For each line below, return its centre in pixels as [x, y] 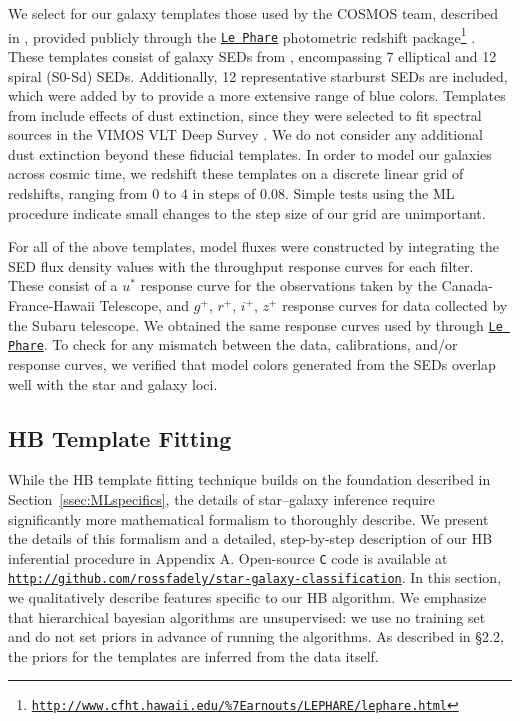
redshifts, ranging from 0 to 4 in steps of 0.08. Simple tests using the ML [231, 193]
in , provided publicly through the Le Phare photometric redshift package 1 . [242, 35]
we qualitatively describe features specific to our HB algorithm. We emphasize [247, 597]
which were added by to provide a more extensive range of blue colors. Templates [257, 95]
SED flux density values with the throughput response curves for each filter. [241, 265]
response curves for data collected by [395, 305]
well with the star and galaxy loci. [113, 383]
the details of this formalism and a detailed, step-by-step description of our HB [250, 538]
